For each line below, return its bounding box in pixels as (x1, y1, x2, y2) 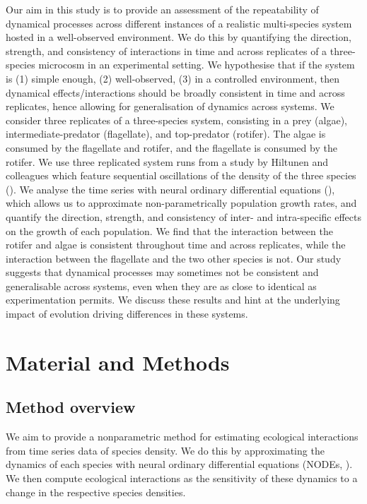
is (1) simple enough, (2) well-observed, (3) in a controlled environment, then (6, 71, 340, 85)
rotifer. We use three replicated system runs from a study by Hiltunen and (6, 154, 329, 169)
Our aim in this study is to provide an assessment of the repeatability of (6, 2, 319, 16)
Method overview (6, 396, 136, 418)
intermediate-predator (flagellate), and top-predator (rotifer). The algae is (6, 126, 326, 141)
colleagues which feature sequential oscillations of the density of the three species (6, 168, 356, 183)
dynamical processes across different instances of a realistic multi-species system (6, 16, 352, 30)
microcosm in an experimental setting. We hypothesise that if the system (38, 57, 355, 72)
